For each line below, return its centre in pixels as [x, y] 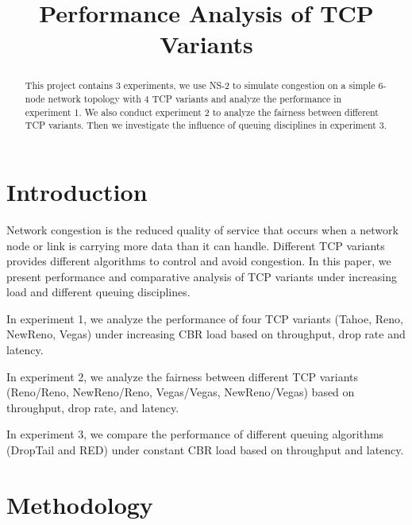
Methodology [80, 504]
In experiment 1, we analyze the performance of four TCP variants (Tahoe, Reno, [205, 318]
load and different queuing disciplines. [98, 292]
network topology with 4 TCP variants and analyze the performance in [195, 99]
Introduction [77, 191]
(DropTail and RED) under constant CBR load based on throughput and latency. [205, 450]
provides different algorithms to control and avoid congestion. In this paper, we [199, 261]
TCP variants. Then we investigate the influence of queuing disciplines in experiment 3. [206, 125]
